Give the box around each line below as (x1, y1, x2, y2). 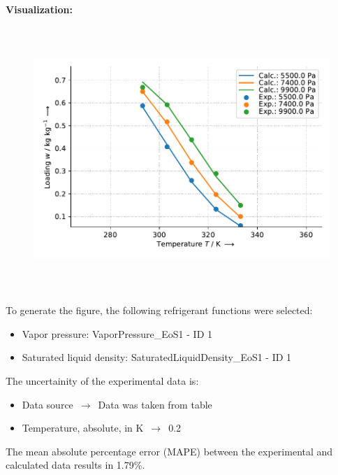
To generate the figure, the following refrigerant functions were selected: (6, 303, 313, 318)
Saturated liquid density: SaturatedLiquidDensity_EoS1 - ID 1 (22, 350, 292, 364)
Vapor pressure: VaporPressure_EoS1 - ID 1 (22, 326, 212, 341)
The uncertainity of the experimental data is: (6, 373, 199, 388)
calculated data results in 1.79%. (6, 458, 145, 472)
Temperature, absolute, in (22, 420, 133, 435)
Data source (22, 397, 73, 411)
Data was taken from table (98, 397, 212, 411)
